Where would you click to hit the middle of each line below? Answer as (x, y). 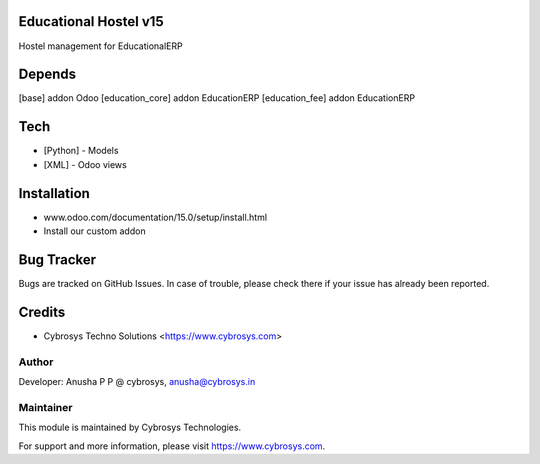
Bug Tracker (57, 259)
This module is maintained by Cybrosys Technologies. (130, 427)
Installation (54, 193)
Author (36, 362)
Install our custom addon (94, 231)
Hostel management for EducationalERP (101, 46)
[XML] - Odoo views (85, 164)
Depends (47, 74)
